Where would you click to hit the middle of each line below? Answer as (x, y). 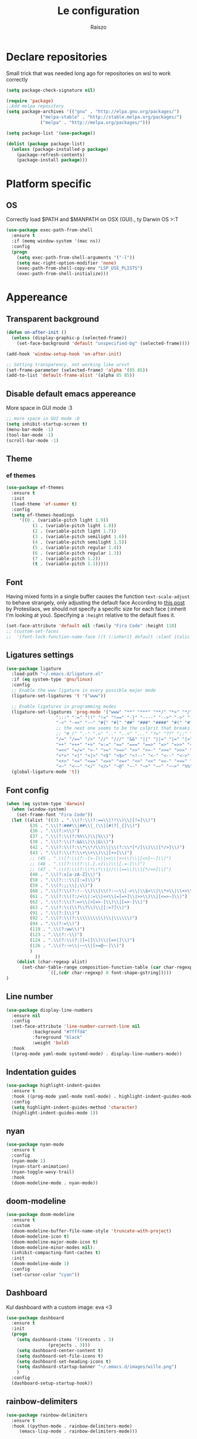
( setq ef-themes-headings (43, 515)
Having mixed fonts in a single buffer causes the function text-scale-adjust (98, 596)
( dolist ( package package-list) (45, 144)
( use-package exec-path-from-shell (50, 230)
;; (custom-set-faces (33, 631)
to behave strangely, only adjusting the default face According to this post (96, 603)
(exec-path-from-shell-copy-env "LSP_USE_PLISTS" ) (80, 268)
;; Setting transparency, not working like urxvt (68, 364)
